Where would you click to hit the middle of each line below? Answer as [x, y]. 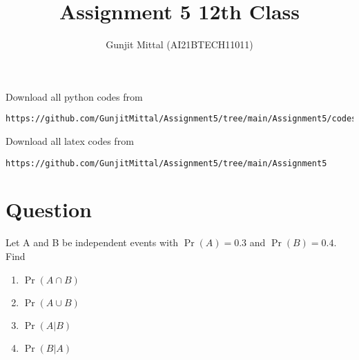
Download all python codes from [74, 96]
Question [49, 209]
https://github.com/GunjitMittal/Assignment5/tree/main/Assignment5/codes [181, 119]
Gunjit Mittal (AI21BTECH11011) [179, 44]
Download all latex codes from [70, 140]
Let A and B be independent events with [92, 242]
